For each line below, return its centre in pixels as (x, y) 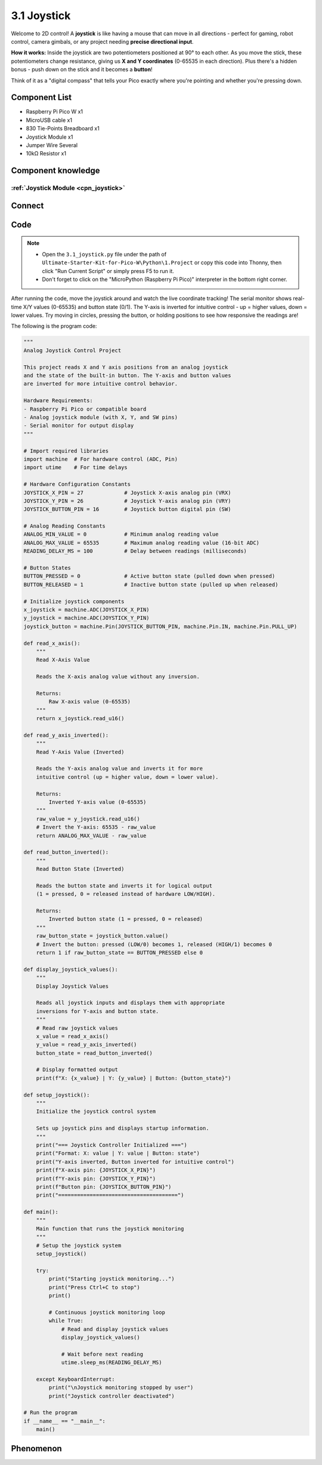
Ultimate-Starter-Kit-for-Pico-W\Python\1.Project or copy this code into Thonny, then (162, 262)
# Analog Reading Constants (64, 526)
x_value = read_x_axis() (72, 1036)
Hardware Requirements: (58, 401)
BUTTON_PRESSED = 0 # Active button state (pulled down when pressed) (149, 576)
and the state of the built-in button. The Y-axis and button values (127, 376)
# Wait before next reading (102, 1354)
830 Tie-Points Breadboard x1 (63, 129)
